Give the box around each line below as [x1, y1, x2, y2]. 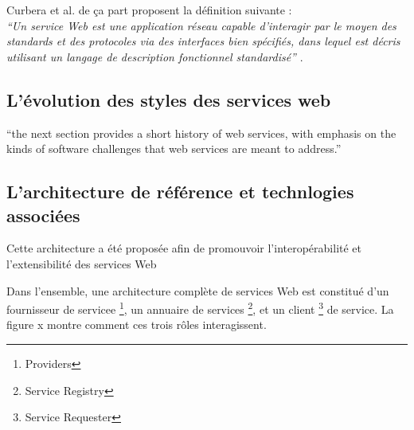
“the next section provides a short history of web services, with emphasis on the [6, 124, 396, 141]
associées [6, 202, 80, 227]
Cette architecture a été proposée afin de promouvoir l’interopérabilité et [6, 240, 362, 256]
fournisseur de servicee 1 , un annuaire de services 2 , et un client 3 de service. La [6, 299, 394, 317]
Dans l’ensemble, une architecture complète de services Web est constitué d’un [6, 282, 389, 299]
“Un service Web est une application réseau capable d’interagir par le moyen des [6, 17, 396, 33]
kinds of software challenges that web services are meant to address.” [6, 140, 342, 157]
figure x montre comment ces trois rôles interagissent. [6, 316, 267, 333]
